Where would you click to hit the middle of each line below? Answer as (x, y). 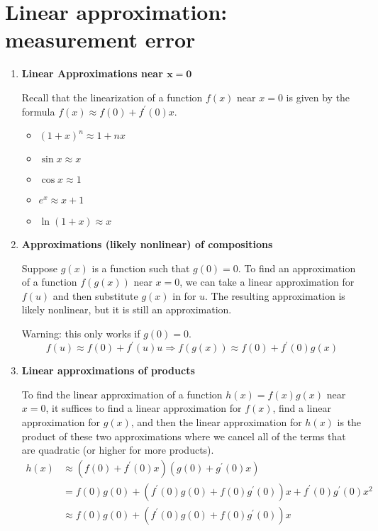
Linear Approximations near (92, 73)
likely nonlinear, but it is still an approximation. (127, 309)
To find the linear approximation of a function (122, 394)
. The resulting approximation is (275, 295)
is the (349, 421)
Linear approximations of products (108, 370)
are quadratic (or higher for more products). (118, 450)
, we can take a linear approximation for (267, 282)
